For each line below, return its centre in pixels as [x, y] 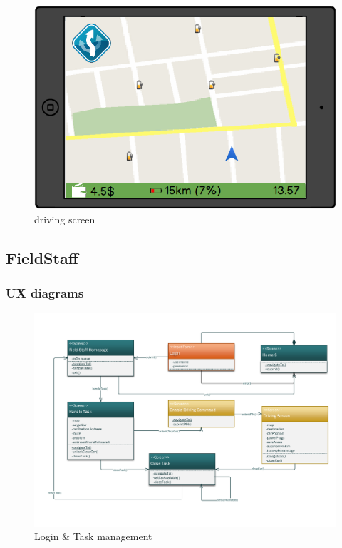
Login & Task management [93, 536]
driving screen [65, 219]
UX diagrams [45, 292]
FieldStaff [42, 257]
